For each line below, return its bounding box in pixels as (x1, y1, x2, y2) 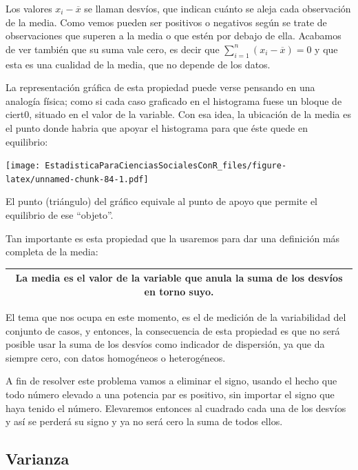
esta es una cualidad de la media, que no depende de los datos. (6, 57, 271, 71)
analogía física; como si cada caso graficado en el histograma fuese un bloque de (6, 93, 342, 108)
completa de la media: (6, 244, 98, 259)
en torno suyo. (144, 284, 214, 298)
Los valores (6, 1, 52, 15)
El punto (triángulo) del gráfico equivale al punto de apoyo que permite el (6, 194, 318, 208)
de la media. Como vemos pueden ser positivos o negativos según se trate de (6, 14, 327, 29)
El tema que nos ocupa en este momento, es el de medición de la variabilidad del (6, 310, 346, 324)
